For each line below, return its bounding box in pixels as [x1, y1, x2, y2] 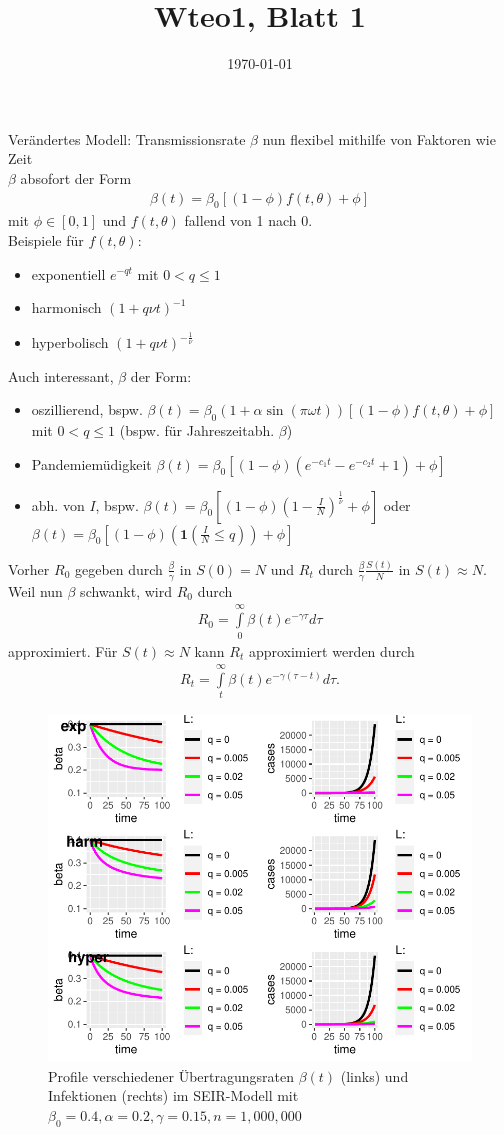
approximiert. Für [8, 640, 118, 661]
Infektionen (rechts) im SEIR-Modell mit [48, 1085, 299, 1106]
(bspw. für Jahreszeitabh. [119, 420, 275, 441]
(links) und [340, 1065, 409, 1086]
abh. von [31, 494, 85, 515]
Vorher [8, 558, 50, 579]
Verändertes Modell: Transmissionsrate [8, 128, 246, 149]
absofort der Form [20, 167, 132, 188]
